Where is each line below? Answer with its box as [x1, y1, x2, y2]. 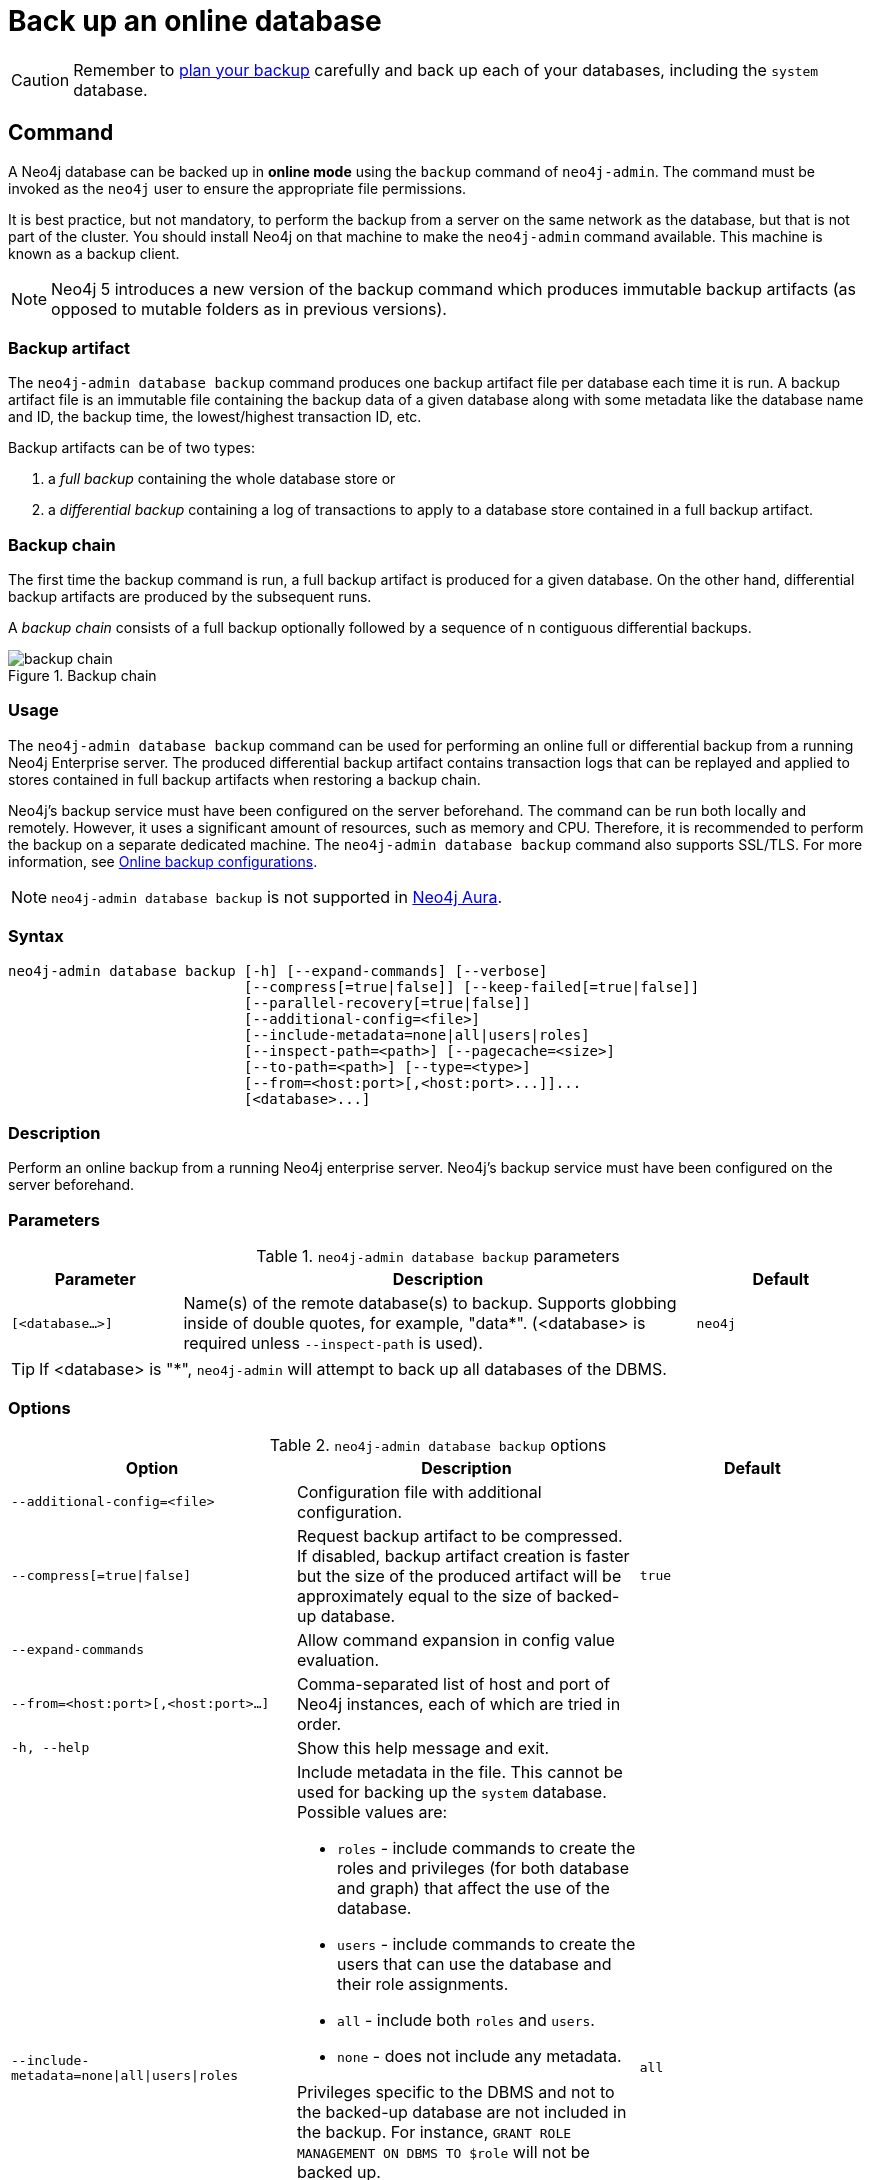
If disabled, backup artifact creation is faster [296, 1545, 630, 1566]
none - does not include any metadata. [336, 2045, 622, 2066]
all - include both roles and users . [336, 2009, 595, 2030]
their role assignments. [336, 1973, 509, 1994]
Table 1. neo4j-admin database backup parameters [256, 1246, 620, 1267]
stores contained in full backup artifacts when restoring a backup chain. [8, 770, 481, 788]
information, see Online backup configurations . [8, 852, 318, 870]
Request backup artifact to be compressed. [296, 1525, 623, 1546]
